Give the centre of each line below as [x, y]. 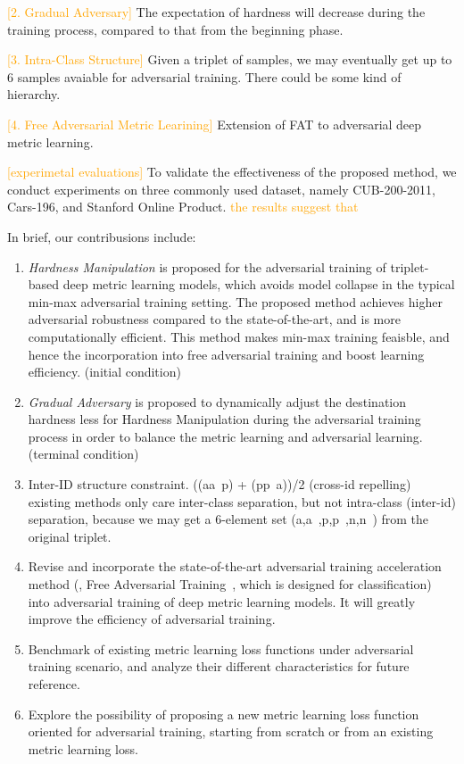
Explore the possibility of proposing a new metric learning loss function [224, 714]
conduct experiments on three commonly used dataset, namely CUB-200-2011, [221, 189]
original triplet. [70, 536]
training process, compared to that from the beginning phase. [175, 29]
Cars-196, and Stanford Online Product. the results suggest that [183, 207]
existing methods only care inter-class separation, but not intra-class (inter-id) [242, 501]
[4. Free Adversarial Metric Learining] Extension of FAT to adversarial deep [215, 124]
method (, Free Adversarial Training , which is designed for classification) [230, 584]
